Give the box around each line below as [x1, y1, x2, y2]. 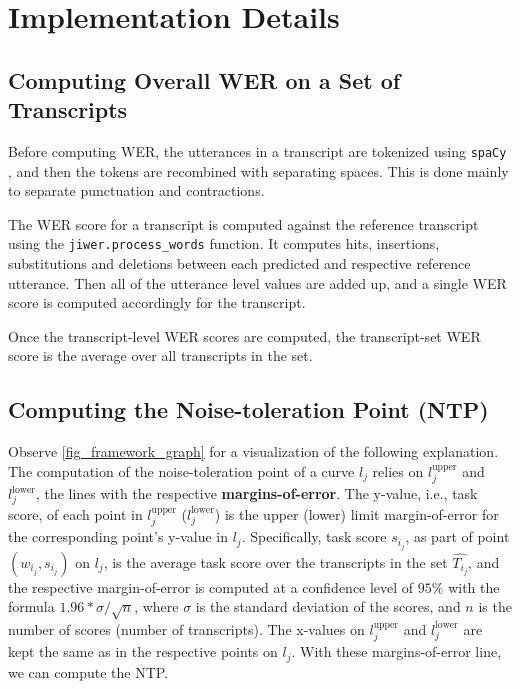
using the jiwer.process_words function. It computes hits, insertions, [8, 233, 440, 254]
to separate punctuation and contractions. [8, 180, 265, 201]
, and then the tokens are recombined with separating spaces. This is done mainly [8, 160, 509, 181]
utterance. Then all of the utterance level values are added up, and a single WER [8, 272, 507, 293]
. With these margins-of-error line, [291, 641, 502, 662]
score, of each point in [8, 503, 143, 524]
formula [8, 596, 55, 617]
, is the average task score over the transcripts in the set [103, 551, 448, 572]
